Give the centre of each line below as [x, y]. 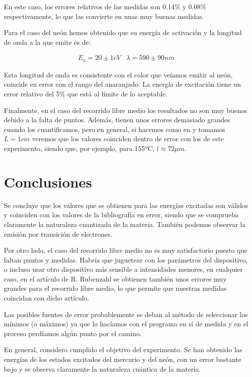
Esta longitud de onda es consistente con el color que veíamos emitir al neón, [118, 74]
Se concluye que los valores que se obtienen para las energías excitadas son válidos [126, 205]
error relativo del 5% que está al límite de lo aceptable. [86, 94]
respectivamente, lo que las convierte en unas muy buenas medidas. [104, 16]
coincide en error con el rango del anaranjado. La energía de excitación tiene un [123, 84]
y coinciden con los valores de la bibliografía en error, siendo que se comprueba [121, 215]
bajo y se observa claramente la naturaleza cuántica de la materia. [102, 368]
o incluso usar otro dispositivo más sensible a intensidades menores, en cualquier [124, 269]
